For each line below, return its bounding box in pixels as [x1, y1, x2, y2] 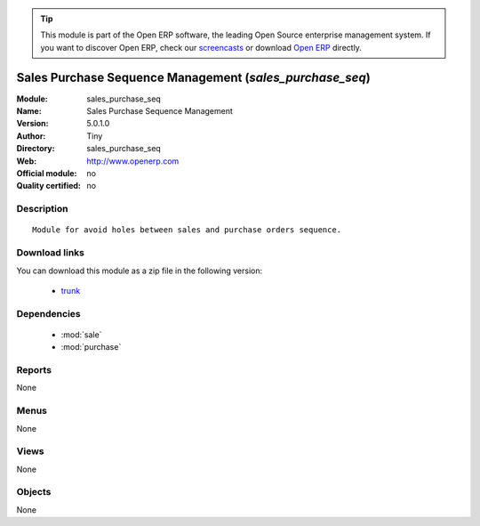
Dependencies [16, 307, 82, 320]
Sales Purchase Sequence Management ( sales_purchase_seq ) [16, 69, 371, 85]
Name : [16, 106, 42, 117]
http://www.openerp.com [86, 156, 180, 166]
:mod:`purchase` [60, 342, 122, 352]
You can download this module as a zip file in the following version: [16, 265, 263, 276]
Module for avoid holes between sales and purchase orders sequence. [32, 225, 342, 235]
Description [16, 203, 68, 215]
